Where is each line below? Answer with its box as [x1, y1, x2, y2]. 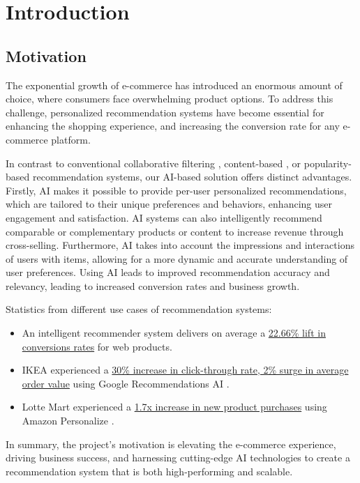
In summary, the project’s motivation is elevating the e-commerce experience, [6, 436, 336, 451]
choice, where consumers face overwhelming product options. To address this [6, 91, 333, 106]
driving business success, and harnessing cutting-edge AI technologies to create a [6, 450, 350, 465]
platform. [51, 132, 91, 146]
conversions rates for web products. [22, 339, 172, 353]
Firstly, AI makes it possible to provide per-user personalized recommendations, [6, 183, 347, 197]
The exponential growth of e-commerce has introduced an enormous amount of [6, 77, 343, 92]
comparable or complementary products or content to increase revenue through [6, 224, 344, 238]
